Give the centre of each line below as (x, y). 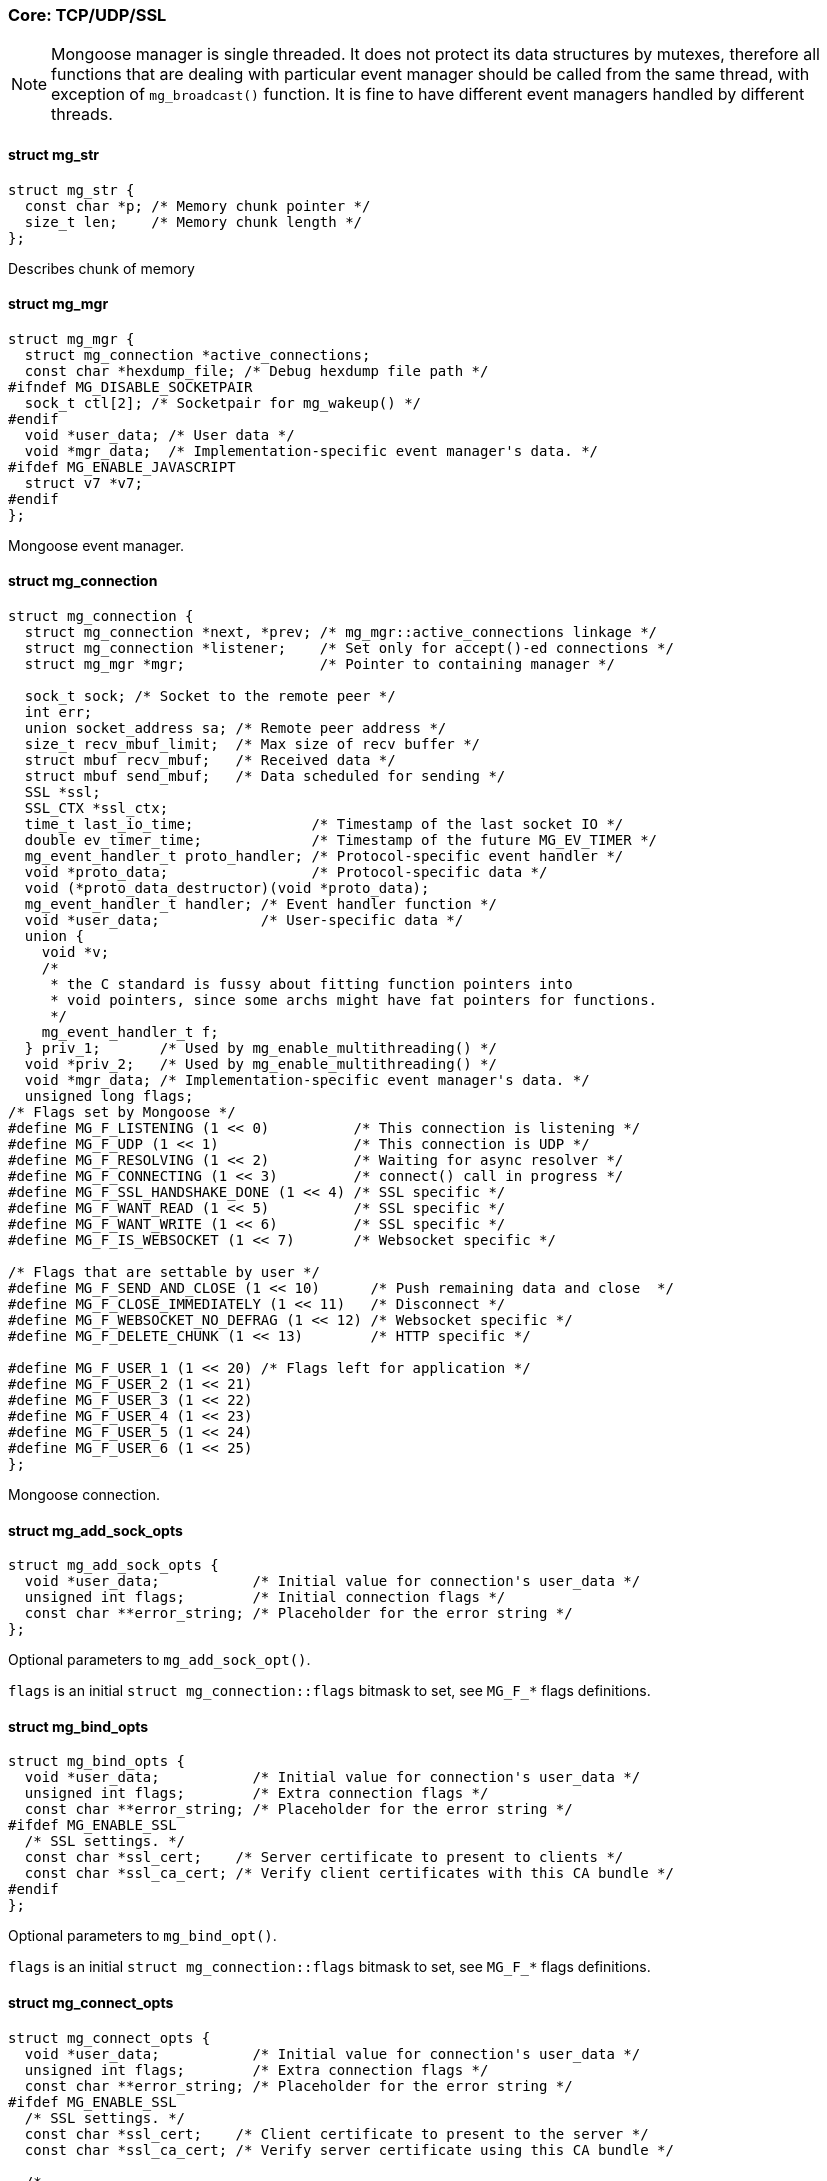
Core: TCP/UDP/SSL (87, 15)
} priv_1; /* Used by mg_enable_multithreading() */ (260, 1048)
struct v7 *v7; (83, 482)
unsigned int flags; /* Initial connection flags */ (265, 1597)
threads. (82, 114)
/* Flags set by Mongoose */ (122, 1112)
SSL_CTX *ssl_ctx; (96, 808)
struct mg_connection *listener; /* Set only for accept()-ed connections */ (349, 648)
